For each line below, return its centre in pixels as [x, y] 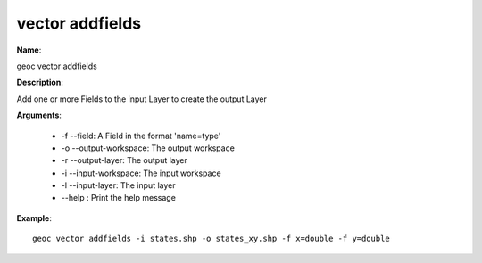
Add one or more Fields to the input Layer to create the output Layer [142, 99]
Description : [40, 82]
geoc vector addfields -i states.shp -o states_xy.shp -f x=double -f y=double [211, 239]
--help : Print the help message [118, 198]
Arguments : [39, 115]
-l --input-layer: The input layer [118, 185]
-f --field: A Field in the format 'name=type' [141, 136]
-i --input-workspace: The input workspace [141, 173]
